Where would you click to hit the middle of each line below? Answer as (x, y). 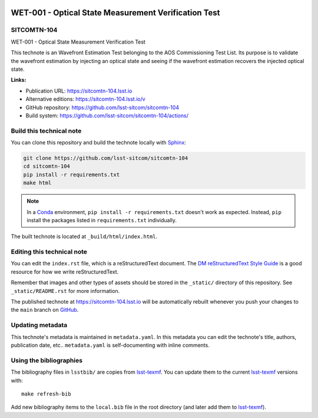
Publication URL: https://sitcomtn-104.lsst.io (79, 91)
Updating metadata (39, 325)
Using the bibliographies (47, 360)
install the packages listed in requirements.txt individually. (102, 220)
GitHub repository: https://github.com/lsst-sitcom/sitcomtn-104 (102, 107)
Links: (19, 80)
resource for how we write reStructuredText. (65, 272)
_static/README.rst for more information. (65, 291)
